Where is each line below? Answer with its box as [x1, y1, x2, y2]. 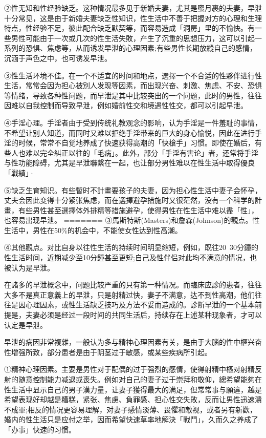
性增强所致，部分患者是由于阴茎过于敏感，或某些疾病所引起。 [4, 346, 212, 357]
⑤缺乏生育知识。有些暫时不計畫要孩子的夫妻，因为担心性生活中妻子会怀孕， [4, 184, 262, 195]
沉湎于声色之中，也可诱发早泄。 [4, 52, 112, 63]
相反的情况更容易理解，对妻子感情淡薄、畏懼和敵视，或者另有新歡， [27, 404, 257, 414]
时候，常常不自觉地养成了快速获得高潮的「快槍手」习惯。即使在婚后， [18, 137, 255, 148]
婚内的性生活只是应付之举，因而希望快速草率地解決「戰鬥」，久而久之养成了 [4, 414, 258, 425]
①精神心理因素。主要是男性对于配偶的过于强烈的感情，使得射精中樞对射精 [4, 364, 255, 374]
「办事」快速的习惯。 [4, 424, 76, 434]
